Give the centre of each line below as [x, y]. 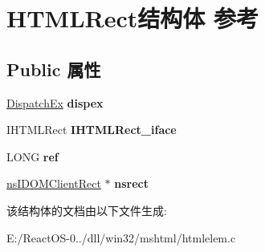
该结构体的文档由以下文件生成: [87, 210]
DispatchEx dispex [55, 102]
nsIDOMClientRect [54, 183]
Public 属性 [54, 69]
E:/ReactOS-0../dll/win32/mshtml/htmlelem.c [121, 237]
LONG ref [33, 156]
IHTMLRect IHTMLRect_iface [92, 130]
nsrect [131, 183]
